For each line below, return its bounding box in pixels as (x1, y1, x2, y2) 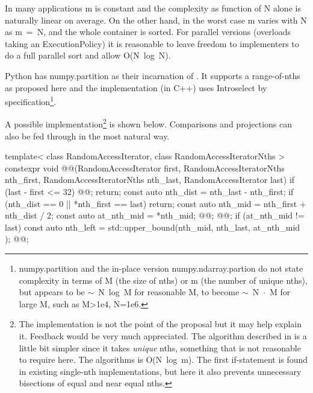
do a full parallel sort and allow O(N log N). (5, 49, 171, 62)
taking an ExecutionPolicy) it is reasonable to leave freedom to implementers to (5, 37, 299, 50)
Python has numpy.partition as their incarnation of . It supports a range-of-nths (5, 69, 300, 81)
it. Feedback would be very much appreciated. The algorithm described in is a (19, 329, 307, 342)
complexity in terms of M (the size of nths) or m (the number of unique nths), (19, 273, 308, 286)
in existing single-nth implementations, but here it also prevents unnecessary (19, 365, 302, 377)
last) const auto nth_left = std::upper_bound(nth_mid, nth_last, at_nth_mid (5, 220, 300, 233)
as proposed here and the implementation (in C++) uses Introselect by (5, 81, 267, 94)
